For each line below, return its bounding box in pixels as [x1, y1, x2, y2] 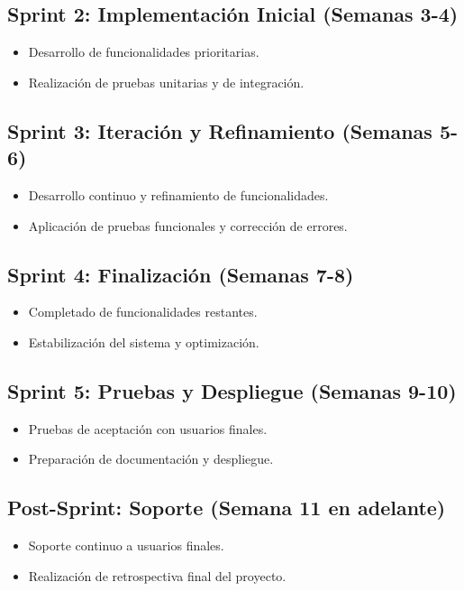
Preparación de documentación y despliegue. [28, 449, 274, 468]
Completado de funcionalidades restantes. [28, 302, 258, 321]
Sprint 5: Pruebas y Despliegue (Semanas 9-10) [7, 376, 457, 404]
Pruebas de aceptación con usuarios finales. [28, 419, 268, 438]
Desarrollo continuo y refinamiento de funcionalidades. [28, 185, 329, 204]
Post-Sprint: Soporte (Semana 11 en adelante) [7, 494, 446, 522]
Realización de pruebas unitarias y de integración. [28, 72, 305, 91]
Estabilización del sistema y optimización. [28, 332, 259, 351]
